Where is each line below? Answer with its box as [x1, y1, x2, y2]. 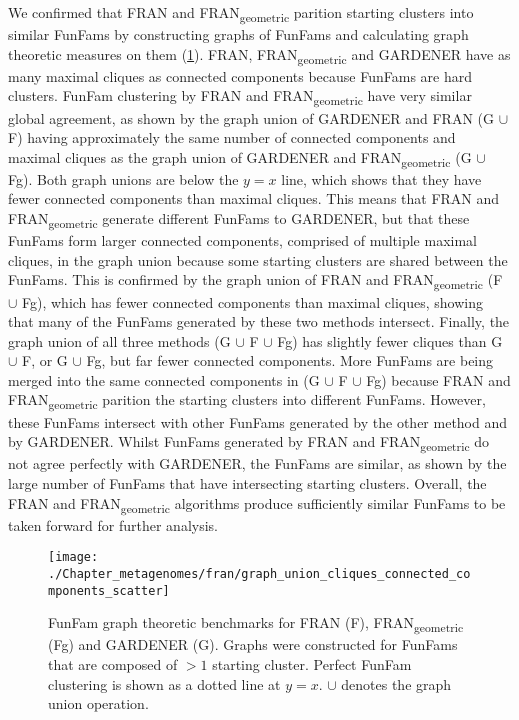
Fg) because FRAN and [366, 369, 511, 390]
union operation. [48, 693, 149, 714]
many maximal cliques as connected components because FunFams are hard [8, 65, 472, 86]
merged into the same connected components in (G [8, 369, 320, 390]
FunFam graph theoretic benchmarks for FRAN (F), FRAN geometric [48, 612, 464, 635]
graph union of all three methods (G [8, 330, 231, 351]
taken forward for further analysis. [8, 514, 218, 535]
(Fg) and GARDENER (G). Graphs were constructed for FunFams [48, 634, 458, 655]
